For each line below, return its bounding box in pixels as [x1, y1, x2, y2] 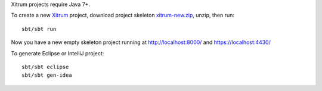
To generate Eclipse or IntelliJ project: [11, 49, 104, 57]
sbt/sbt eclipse [21, 63, 69, 70]
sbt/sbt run [21, 26, 57, 32]
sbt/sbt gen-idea [21, 72, 72, 79]
